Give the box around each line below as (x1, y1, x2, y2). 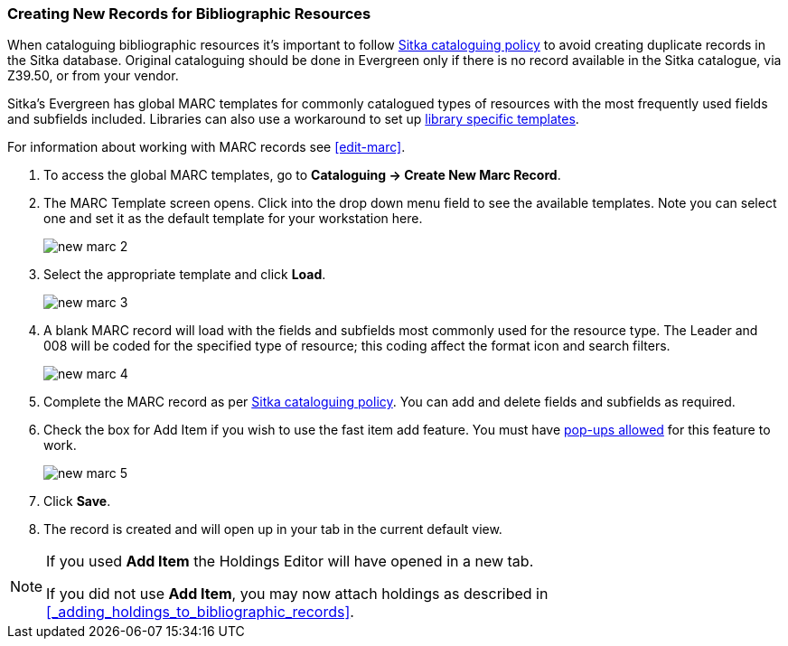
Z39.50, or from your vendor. (7, 68, 179, 84)
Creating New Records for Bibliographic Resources (7, 5, 371, 23)
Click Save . (43, 493, 111, 510)
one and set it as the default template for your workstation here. (43, 211, 423, 227)
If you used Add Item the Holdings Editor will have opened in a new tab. (46, 552, 534, 571)
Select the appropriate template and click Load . (43, 267, 326, 283)
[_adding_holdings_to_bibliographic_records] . (46, 603, 354, 622)
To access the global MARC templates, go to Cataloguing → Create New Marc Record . (43, 167, 561, 183)
